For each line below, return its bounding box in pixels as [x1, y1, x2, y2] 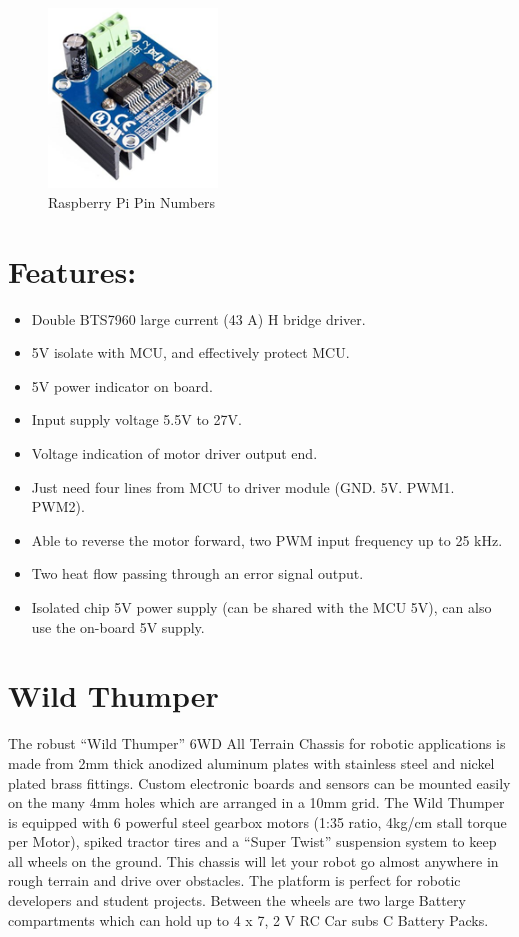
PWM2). [31, 496, 85, 517]
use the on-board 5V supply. [31, 616, 205, 637]
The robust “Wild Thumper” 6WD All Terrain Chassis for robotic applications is [8, 733, 506, 754]
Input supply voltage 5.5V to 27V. [31, 409, 242, 430]
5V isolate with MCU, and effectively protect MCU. [31, 342, 350, 363]
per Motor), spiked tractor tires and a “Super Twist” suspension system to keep [8, 831, 497, 852]
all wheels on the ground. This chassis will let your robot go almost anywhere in [8, 850, 499, 871]
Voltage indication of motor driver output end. [31, 443, 318, 464]
